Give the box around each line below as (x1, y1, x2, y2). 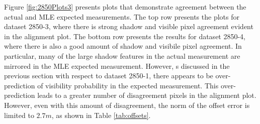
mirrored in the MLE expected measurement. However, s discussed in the (4, 60, 230, 71)
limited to (4, 109, 34, 120)
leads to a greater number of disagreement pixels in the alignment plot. (37, 90, 256, 100)
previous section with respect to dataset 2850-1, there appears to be (4, 70, 213, 81)
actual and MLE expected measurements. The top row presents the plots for (4, 11, 239, 22)
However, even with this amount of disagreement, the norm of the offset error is (4, 99, 250, 110)
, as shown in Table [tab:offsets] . (51, 109, 151, 120)
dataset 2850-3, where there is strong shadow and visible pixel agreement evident (4, 21, 253, 32)
